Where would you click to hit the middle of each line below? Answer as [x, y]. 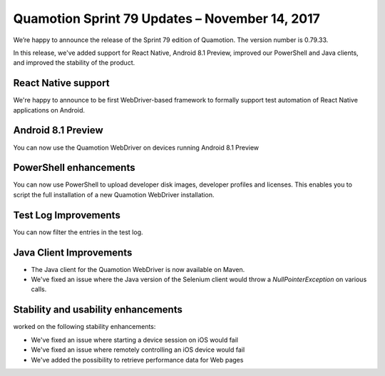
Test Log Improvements [67, 215]
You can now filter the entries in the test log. [78, 232]
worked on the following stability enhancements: [84, 327]
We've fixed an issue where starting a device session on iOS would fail [135, 340]
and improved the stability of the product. [74, 63]
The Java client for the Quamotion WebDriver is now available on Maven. [138, 269]
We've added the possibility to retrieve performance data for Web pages [137, 360]
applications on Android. [49, 110]
